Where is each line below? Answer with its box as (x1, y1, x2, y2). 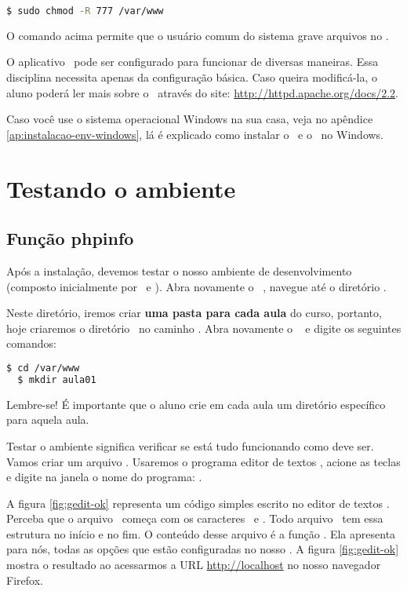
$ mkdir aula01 (17, 374, 96, 385)
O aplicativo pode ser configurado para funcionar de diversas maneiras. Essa (6, 53, 379, 70)
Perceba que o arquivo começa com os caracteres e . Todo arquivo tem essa (6, 510, 383, 527)
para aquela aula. (6, 411, 89, 428)
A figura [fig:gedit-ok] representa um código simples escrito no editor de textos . (6, 494, 390, 511)
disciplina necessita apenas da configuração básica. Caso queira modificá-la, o (6, 69, 378, 86)
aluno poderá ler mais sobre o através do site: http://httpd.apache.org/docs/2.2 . (6, 84, 398, 100)
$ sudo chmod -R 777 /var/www (6, 5, 164, 16)
